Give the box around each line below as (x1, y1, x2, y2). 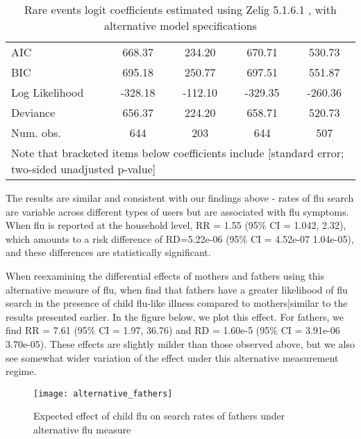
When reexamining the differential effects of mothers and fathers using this (6, 268, 325, 282)
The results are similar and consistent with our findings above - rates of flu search (6, 191, 354, 205)
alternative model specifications (104, 17, 257, 33)
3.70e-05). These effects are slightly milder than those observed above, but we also (6, 336, 355, 351)
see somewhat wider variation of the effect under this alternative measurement (6, 350, 339, 365)
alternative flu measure (33, 422, 131, 436)
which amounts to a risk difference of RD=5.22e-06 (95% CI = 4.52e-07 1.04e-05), (6, 231, 354, 246)
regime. (6, 364, 37, 378)
